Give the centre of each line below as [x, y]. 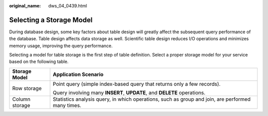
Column [21, 99]
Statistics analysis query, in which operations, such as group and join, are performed [152, 99]
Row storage [27, 88]
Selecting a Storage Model [51, 20]
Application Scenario [78, 74]
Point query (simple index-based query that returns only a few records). [137, 84]
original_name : [25, 6]
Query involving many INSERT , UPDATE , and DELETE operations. [129, 93]
